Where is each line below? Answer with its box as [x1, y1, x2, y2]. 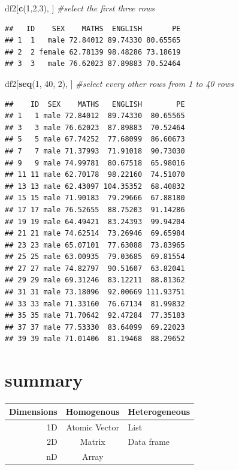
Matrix [80, 435, 105, 448]
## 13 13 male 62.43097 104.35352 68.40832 [5, 182, 185, 191]
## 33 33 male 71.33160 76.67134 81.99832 [5, 299, 185, 308]
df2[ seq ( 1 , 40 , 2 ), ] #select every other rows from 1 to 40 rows [5, 77, 234, 89]
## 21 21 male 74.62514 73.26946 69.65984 [5, 229, 185, 238]
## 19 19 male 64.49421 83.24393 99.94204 [5, 217, 185, 226]
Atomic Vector [66, 420, 119, 433]
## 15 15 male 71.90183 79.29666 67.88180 [5, 194, 185, 203]
